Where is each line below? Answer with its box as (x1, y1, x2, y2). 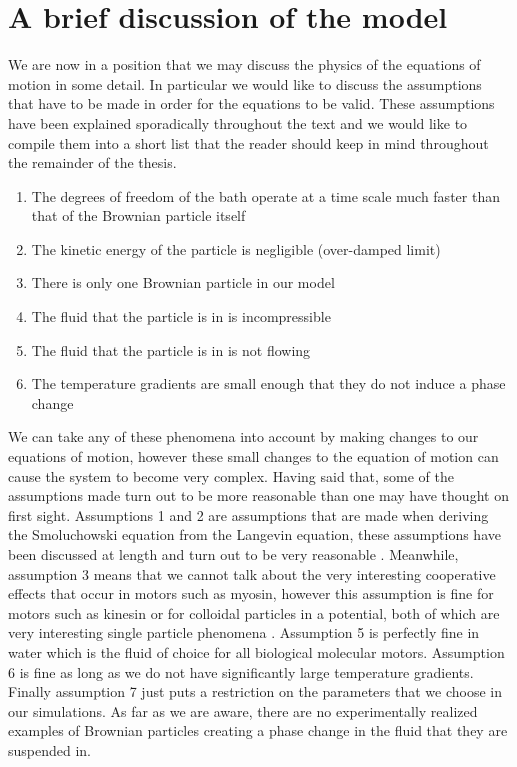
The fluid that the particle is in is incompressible (31, 306, 331, 327)
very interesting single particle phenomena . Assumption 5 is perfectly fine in (8, 622, 480, 643)
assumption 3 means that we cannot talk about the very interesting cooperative (8, 563, 496, 584)
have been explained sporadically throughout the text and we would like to (8, 112, 468, 133)
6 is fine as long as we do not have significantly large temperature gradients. (8, 661, 474, 682)
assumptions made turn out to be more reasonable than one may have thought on (8, 485, 509, 506)
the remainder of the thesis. (8, 152, 177, 173)
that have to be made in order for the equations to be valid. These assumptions (8, 93, 495, 114)
